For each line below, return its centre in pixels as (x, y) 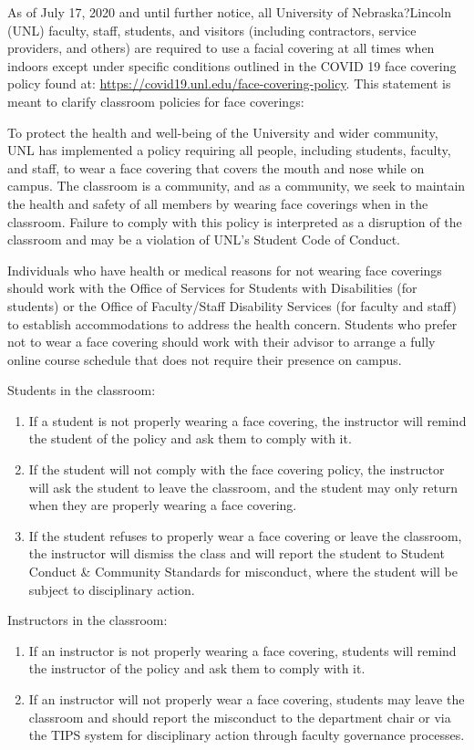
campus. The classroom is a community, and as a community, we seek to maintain (237, 186)
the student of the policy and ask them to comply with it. (190, 438)
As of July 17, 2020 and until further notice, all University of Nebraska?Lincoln (229, 12)
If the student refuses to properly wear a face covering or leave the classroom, (245, 535)
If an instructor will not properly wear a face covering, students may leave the (247, 699)
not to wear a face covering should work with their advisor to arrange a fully (222, 342)
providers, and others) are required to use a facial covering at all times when (221, 48)
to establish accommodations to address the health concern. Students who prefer (232, 323)
